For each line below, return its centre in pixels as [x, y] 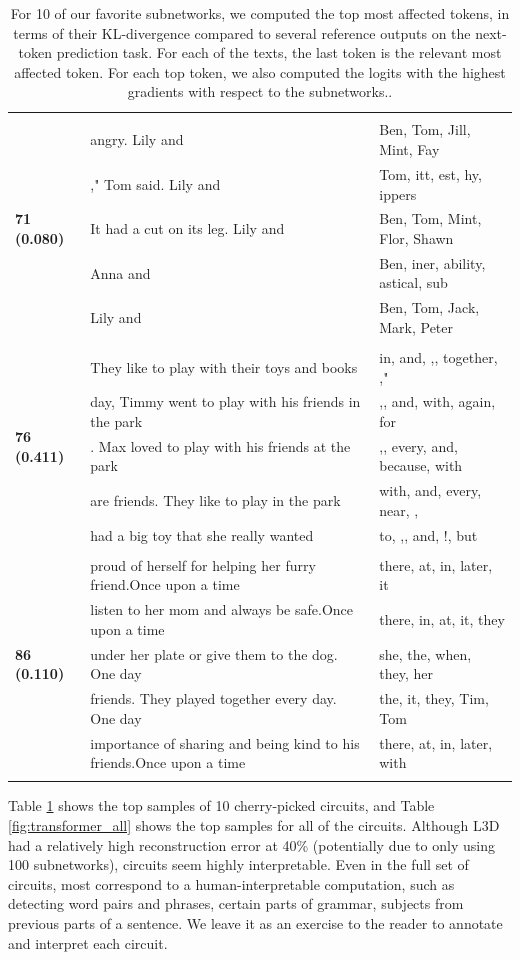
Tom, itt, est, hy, [430, 173]
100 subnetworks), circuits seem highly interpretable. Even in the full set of [238, 864]
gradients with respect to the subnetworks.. [260, 91]
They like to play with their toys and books [224, 366]
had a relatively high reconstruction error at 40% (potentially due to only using [251, 844]
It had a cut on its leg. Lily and [187, 228]
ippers [398, 193]
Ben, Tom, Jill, [425, 129]
